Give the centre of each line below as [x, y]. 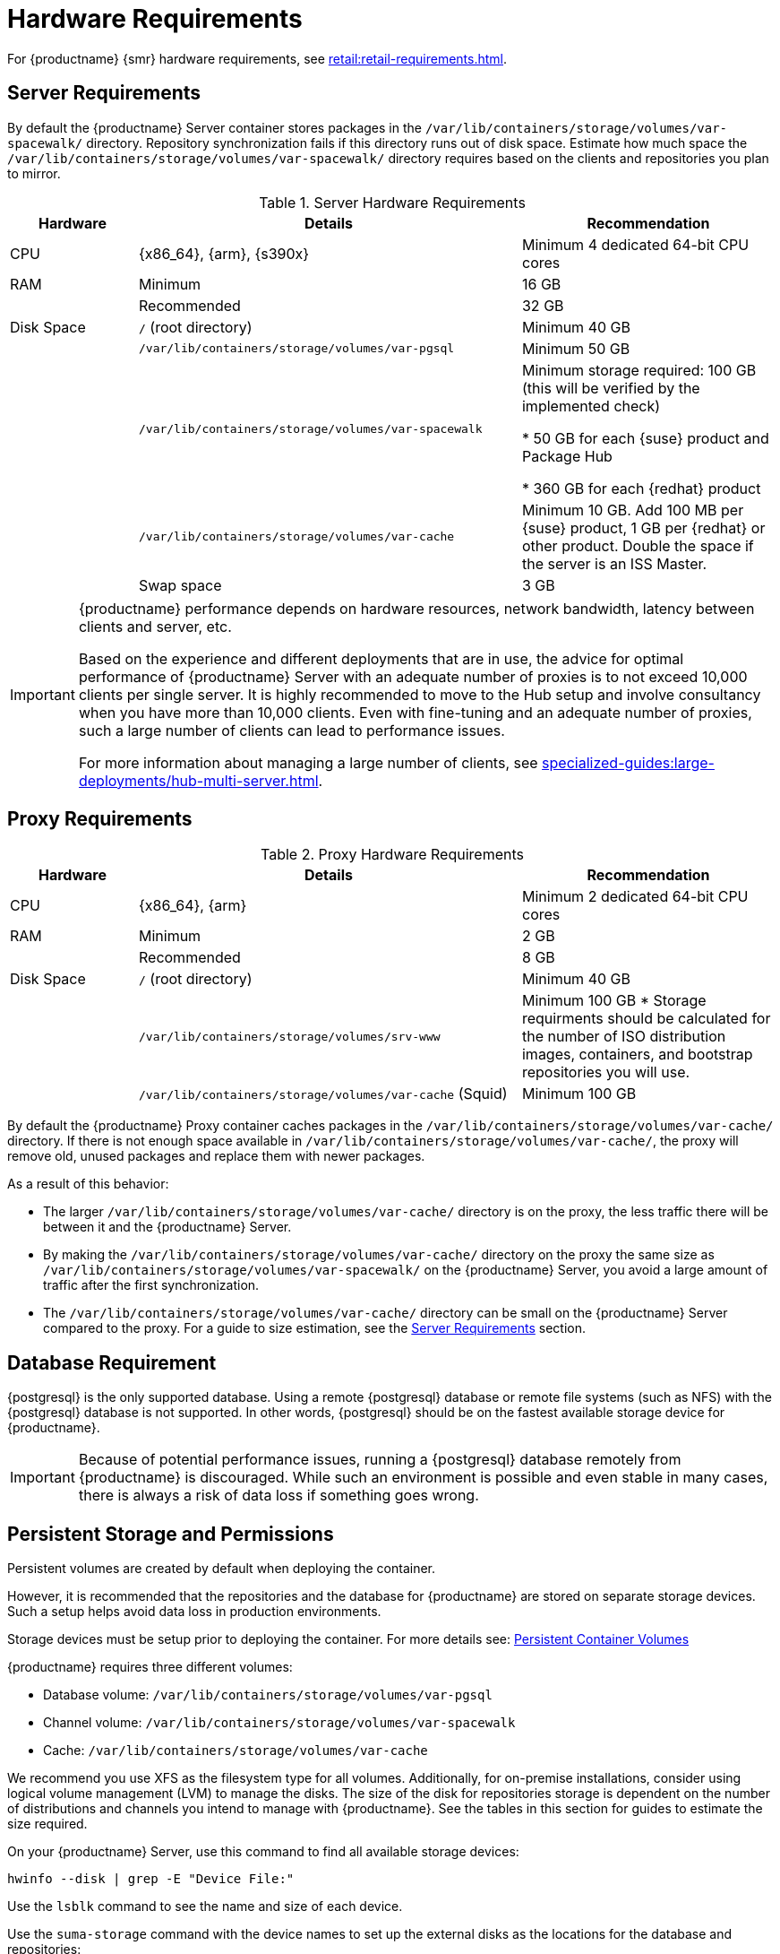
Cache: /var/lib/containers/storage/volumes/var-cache [236, 1751]
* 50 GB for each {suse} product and [645, 438]
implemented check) [591, 406]
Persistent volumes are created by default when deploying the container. [222, 1569]
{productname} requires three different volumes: [150, 1667]
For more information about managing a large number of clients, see [308, 762]
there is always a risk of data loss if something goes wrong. [279, 1496]
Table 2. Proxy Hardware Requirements [392, 855]
